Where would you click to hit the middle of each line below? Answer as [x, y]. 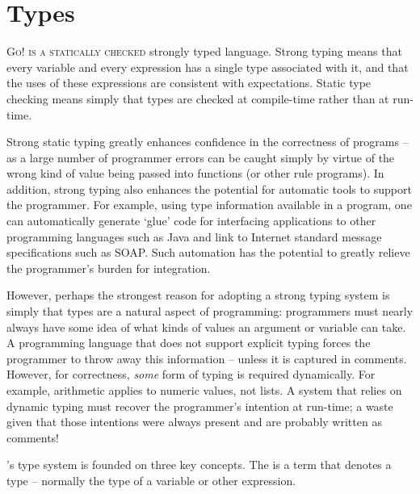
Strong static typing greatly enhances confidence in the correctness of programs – [208, 142]
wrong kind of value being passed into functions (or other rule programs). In [195, 173]
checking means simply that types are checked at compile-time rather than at [198, 98]
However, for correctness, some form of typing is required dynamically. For [191, 374]
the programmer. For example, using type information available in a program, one [209, 205]
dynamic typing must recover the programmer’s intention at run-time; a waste [200, 406]
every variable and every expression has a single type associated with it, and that [208, 67]
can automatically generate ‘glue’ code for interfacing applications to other [191, 221]
